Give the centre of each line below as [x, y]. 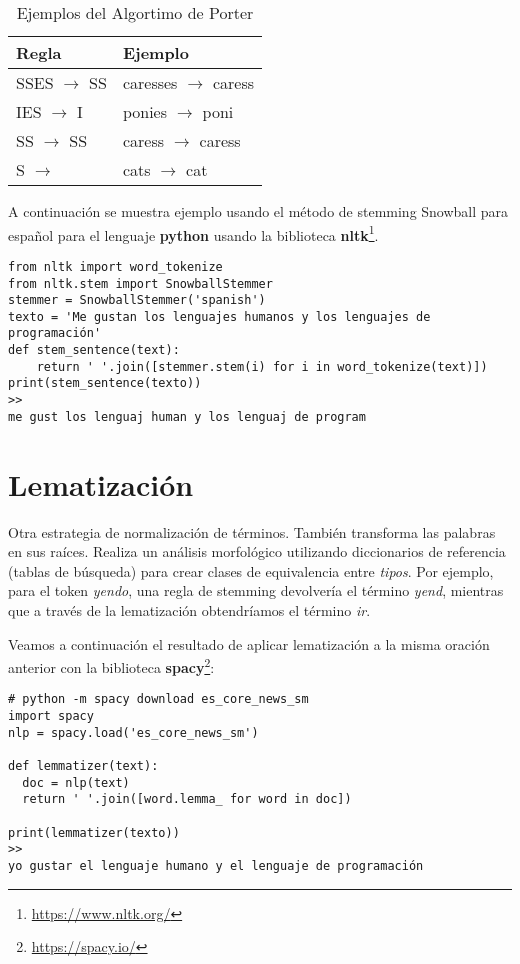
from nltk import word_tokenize [115, 266]
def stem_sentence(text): [94, 350]
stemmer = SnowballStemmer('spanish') [137, 300]
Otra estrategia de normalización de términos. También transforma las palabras [252, 531]
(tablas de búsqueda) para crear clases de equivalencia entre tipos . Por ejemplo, [251, 570]
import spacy [51, 716]
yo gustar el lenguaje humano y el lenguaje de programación [216, 865]
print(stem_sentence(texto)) [105, 383]
